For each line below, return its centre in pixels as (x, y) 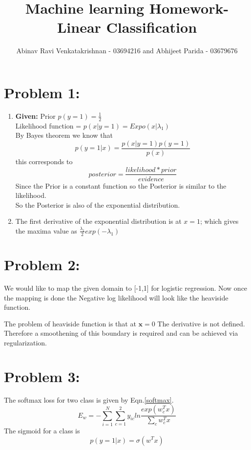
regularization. (25, 342)
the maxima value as (46, 230)
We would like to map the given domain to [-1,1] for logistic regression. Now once (126, 288)
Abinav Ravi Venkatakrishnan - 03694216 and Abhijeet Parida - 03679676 (127, 51)
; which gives (220, 221)
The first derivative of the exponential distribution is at (98, 221)
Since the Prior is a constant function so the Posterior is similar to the (121, 185)
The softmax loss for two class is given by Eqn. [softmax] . (89, 399)
